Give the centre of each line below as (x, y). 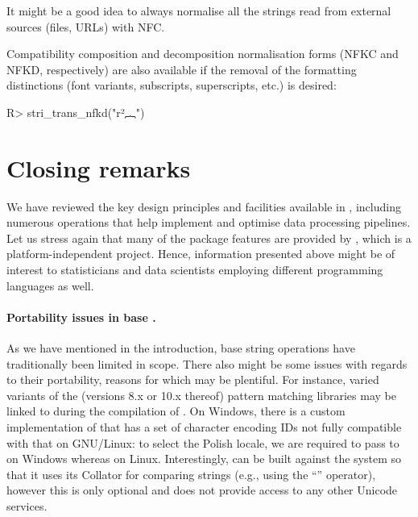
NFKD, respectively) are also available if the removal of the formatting (182, 69)
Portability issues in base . (81, 317)
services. (27, 505)
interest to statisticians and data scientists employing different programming (195, 270)
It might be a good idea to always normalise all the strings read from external (199, 10)
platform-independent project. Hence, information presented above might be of (201, 254)
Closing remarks (99, 167)
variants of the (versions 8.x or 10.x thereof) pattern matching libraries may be (201, 395)
